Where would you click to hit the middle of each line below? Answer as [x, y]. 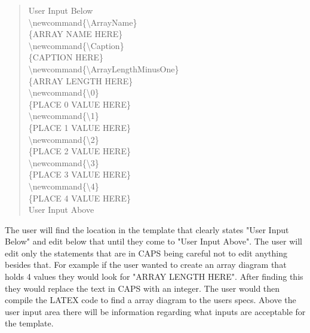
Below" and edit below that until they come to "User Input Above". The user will [154, 241]
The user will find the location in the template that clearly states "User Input [147, 229]
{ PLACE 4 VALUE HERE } [79, 198]
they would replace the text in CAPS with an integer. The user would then [142, 288]
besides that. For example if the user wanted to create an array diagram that [146, 265]
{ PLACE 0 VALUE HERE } [79, 104]
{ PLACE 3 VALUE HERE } [79, 174]
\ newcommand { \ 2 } [64, 139]
